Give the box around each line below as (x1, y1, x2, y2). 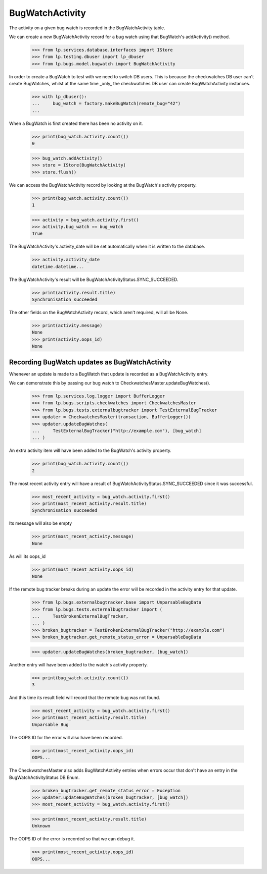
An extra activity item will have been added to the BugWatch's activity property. (9, 447, 172, 453)
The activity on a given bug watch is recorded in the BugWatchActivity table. (9, 25, 165, 31)
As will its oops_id (9, 553, 46, 559)
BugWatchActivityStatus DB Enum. (9, 774, 80, 780)
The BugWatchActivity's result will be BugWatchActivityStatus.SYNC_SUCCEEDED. (9, 276, 178, 282)
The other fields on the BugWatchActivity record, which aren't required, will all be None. (9, 309, 188, 315)
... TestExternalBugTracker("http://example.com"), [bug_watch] (32, 428, 202, 434)
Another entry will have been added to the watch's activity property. (9, 661, 148, 667)
